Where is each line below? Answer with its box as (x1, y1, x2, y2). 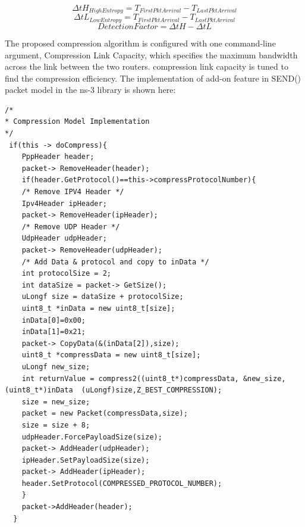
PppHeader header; (21, 152, 95, 161)
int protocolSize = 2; (21, 269, 111, 278)
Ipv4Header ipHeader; (21, 199, 107, 208)
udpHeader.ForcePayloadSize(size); (21, 432, 162, 441)
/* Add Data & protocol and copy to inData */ (21, 257, 209, 266)
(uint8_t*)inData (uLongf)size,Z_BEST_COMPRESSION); (5, 386, 222, 395)
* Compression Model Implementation (5, 117, 150, 126)
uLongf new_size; (21, 362, 90, 371)
